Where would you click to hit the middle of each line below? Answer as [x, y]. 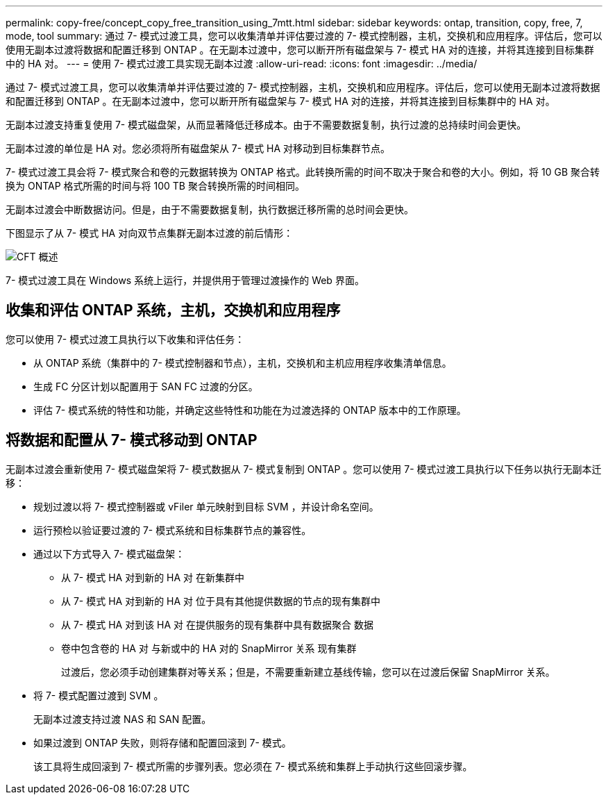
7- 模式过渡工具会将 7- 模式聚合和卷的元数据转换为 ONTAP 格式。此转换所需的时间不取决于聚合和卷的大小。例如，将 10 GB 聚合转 [303, 172]
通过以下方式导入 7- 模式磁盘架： [109, 553]
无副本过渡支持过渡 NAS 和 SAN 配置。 [123, 719]
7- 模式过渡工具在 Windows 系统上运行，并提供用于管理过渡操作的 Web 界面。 [185, 280]
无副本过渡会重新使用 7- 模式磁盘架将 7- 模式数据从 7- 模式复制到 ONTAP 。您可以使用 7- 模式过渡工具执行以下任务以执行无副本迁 [304, 469]
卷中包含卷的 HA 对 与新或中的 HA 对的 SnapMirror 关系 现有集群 [209, 648]
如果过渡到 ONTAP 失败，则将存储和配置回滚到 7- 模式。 [162, 742]
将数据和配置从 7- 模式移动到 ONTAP [132, 440]
